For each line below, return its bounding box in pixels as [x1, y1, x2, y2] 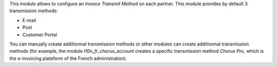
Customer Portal [22, 31, 58, 38]
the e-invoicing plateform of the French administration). [9, 55, 127, 61]
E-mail [22, 17, 36, 23]
